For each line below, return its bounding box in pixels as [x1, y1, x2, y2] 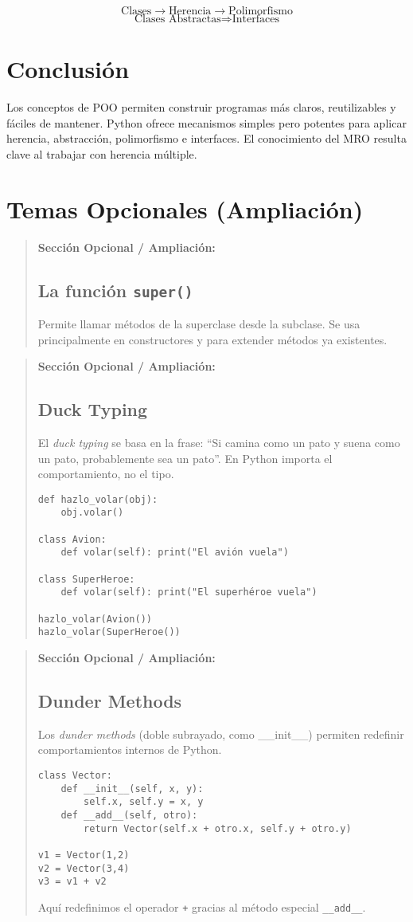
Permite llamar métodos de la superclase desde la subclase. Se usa [37, 316, 360, 332]
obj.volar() [60, 507, 124, 519]
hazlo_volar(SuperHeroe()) [37, 626, 181, 638]
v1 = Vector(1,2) [37, 849, 130, 861]
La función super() [37, 277, 193, 302]
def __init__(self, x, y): [60, 783, 204, 794]
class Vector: [37, 769, 112, 781]
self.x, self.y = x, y [84, 796, 204, 808]
